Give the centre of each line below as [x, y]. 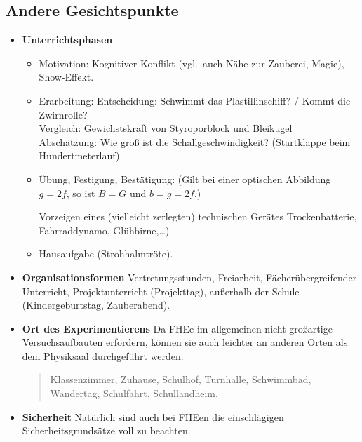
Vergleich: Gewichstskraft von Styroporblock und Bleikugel [166, 128]
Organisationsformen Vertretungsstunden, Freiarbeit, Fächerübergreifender [189, 277]
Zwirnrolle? [63, 114]
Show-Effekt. [66, 77]
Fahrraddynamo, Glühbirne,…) [104, 230]
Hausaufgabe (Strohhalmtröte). [106, 254]
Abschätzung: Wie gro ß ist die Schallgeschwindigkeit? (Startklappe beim [195, 141]
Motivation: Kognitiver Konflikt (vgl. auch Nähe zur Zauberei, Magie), [192, 63]
